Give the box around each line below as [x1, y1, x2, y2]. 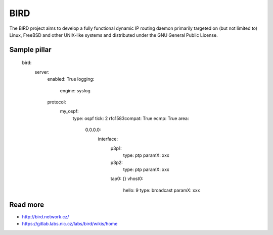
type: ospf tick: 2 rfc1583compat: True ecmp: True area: [72, 115, 189, 121]
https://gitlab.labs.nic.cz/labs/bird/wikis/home [22, 221, 118, 227]
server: [34, 69, 50, 75]
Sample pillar [9, 45, 52, 54]
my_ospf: [60, 108, 79, 114]
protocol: [47, 99, 66, 105]
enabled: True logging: [47, 76, 95, 82]
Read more [9, 200, 44, 209]
